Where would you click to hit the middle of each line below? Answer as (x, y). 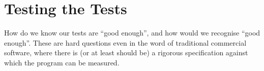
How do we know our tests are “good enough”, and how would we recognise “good (132, 33)
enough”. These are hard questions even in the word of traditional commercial (125, 42)
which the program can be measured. (62, 62)
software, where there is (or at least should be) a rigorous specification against (126, 52)
